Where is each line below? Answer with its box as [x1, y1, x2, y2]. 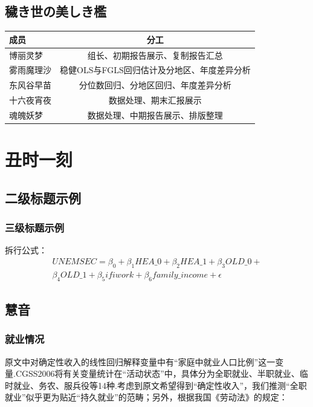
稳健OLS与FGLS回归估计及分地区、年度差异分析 [60, 63, 251, 76]
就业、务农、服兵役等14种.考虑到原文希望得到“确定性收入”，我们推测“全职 [13, 379, 307, 391]
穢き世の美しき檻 [5, 2, 106, 21]
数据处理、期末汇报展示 [108, 94, 202, 106]
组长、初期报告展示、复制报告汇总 [87, 48, 223, 61]
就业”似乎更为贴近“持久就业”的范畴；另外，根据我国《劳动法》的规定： [5, 391, 288, 403]
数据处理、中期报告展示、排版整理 [87, 108, 223, 121]
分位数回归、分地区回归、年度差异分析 [79, 79, 231, 91]
